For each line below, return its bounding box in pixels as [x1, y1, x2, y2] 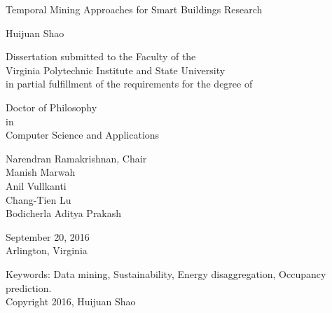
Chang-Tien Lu [6, 192, 71, 207]
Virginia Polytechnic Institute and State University [6, 62, 226, 77]
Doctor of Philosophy [6, 99, 97, 114]
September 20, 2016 [6, 229, 90, 244]
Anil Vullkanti [6, 178, 67, 193]
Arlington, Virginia [6, 243, 88, 258]
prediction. [6, 280, 52, 295]
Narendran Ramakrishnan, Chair [6, 151, 147, 165]
